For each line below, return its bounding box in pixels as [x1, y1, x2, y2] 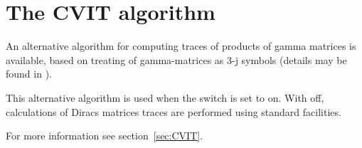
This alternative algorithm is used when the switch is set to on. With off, [6, 90, 324, 105]
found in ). [6, 66, 52, 81]
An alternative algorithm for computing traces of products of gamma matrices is [6, 38, 356, 53]
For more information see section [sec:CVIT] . [6, 128, 203, 143]
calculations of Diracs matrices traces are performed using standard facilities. [6, 104, 341, 119]
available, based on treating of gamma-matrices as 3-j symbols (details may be [6, 52, 347, 67]
